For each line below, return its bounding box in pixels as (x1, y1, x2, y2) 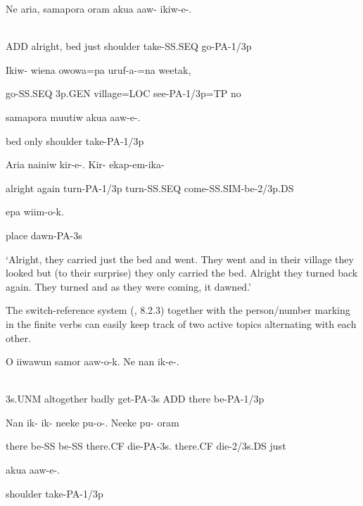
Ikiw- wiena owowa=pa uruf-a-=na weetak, (6, 62, 191, 77)
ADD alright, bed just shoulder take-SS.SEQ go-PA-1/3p (6, 39, 252, 53)
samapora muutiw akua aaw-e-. (6, 109, 141, 124)
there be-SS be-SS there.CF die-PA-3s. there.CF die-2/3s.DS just (6, 438, 286, 453)
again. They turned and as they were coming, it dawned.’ (6, 279, 251, 293)
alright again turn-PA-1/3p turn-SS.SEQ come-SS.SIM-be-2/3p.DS (6, 180, 294, 195)
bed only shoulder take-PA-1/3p (6, 133, 144, 148)
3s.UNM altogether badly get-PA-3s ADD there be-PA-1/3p (6, 391, 265, 406)
